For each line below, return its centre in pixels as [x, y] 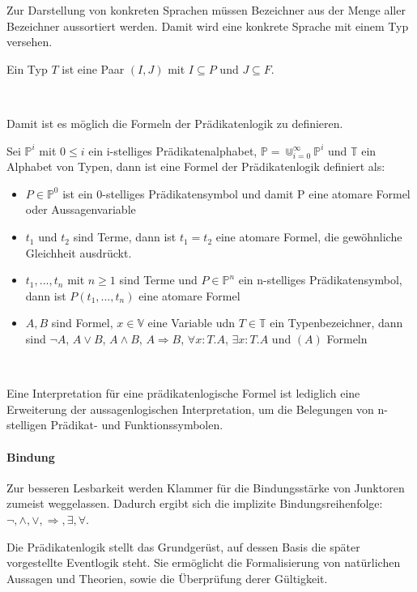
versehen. [30, 42]
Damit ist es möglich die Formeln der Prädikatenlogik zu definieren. [175, 123]
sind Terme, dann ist [125, 237]
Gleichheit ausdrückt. [79, 252]
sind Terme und [158, 280]
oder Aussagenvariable [81, 209]
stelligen [27, 425]
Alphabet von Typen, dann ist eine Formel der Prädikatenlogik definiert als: [196, 166]
